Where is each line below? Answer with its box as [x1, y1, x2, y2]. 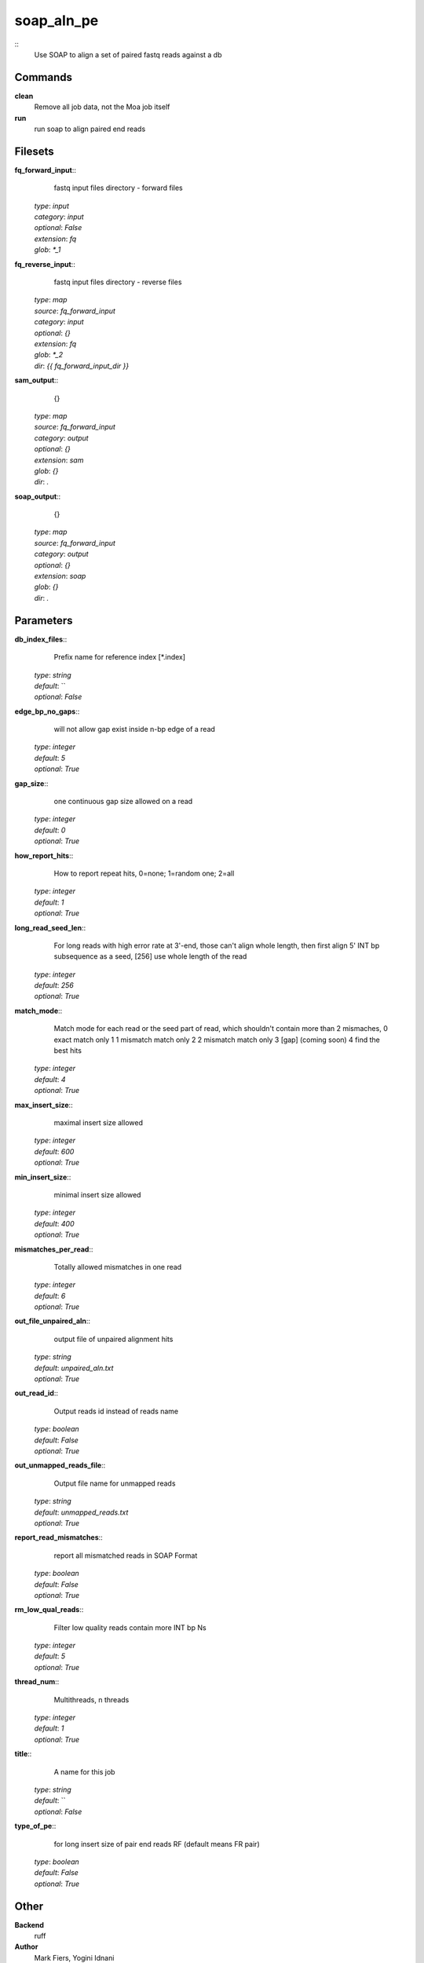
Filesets [14, 144, 54, 158]
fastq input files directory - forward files [53, 183, 184, 192]
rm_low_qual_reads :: [14, 1605, 84, 1614]
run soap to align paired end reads [34, 124, 146, 133]
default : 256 [34, 981, 75, 990]
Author [14, 1942, 38, 1951]
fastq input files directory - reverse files [53, 277, 182, 287]
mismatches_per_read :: [14, 1245, 93, 1254]
